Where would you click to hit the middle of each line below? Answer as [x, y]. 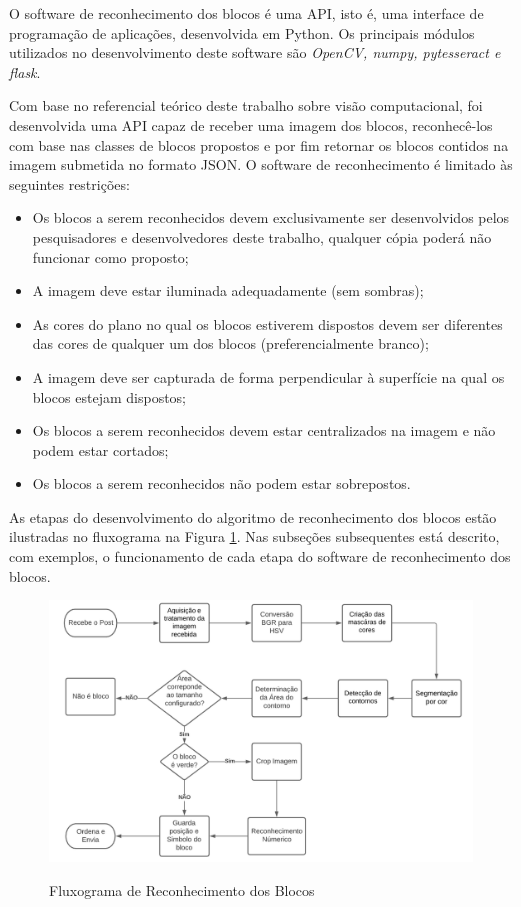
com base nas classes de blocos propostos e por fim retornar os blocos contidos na [259, 144]
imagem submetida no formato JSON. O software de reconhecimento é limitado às [261, 164]
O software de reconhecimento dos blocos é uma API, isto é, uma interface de [246, 13]
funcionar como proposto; [110, 256]
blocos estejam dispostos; [109, 396]
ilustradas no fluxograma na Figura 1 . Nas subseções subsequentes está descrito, [254, 536]
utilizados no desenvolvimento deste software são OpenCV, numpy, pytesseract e [255, 52]
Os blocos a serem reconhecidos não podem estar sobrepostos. [221, 483]
